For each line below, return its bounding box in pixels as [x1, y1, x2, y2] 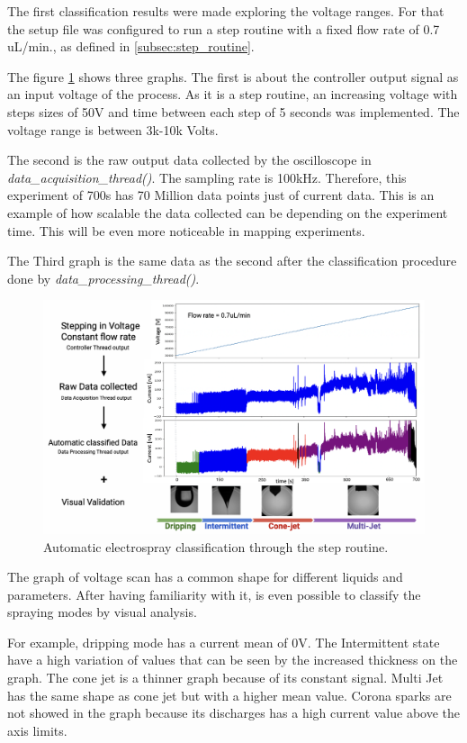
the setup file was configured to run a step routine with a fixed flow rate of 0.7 [7, 19, 440, 38]
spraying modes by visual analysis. [7, 603, 197, 621]
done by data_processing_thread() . [7, 268, 200, 287]
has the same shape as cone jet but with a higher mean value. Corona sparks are [7, 685, 452, 704]
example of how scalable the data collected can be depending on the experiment [7, 203, 448, 222]
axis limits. [7, 720, 67, 739]
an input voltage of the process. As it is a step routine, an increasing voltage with [7, 85, 458, 104]
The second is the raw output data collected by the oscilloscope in [7, 150, 372, 169]
